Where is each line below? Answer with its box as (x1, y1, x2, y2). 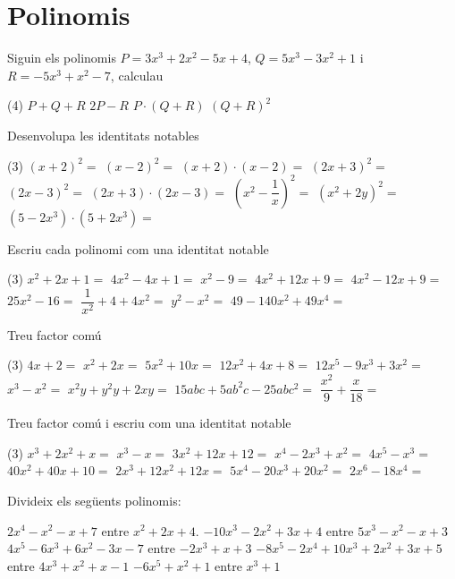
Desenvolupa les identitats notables (7, 125, 199, 144)
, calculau (110, 65, 164, 84)
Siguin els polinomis (7, 48, 116, 67)
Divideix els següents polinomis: (7, 490, 181, 509)
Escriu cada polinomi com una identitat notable (7, 239, 269, 258)
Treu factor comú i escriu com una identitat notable (7, 413, 291, 432)
